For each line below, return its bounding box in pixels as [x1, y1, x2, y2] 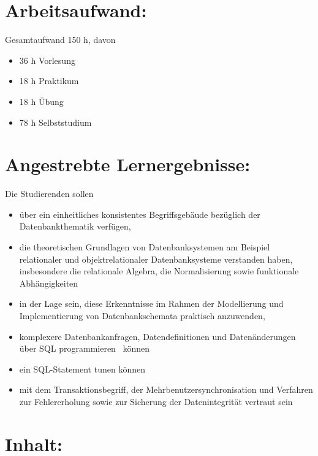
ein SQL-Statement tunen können [19, 362, 145, 375]
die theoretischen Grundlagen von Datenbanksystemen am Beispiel [19, 241, 270, 253]
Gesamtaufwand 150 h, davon [5, 33, 116, 46]
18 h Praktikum [19, 74, 79, 87]
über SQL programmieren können [19, 342, 150, 355]
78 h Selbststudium [19, 115, 92, 128]
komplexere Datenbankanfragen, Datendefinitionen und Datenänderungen [19, 330, 296, 342]
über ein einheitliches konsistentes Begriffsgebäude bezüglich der [19, 207, 260, 220]
